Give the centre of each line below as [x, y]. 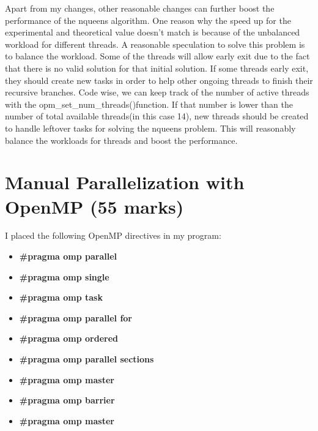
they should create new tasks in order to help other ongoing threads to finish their [159, 80]
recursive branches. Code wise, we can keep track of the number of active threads [157, 92]
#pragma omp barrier [67, 400]
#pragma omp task [61, 297]
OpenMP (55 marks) [94, 206]
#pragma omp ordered [69, 338]
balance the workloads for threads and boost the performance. [121, 140]
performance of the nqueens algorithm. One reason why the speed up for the [148, 20]
